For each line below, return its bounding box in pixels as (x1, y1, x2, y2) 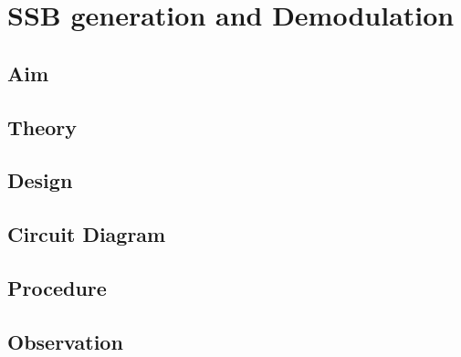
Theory (7, 112, 78, 141)
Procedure (7, 273, 107, 301)
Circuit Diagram (7, 220, 166, 248)
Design (7, 166, 73, 194)
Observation (7, 327, 123, 355)
